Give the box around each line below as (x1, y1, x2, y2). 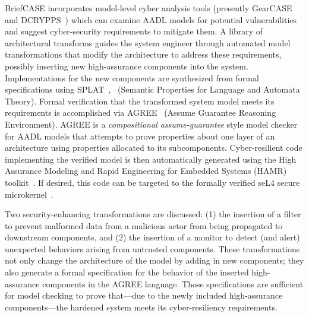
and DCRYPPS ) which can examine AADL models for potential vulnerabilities (5, 13, 297, 26)
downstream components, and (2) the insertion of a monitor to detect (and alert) (5, 231, 300, 243)
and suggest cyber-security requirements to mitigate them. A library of (5, 25, 263, 37)
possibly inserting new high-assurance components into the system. (5, 59, 248, 72)
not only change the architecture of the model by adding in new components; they (5, 254, 304, 267)
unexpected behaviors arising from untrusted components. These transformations (5, 242, 300, 255)
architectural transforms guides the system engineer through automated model (5, 36, 291, 49)
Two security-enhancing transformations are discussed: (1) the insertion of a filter (5, 208, 301, 220)
